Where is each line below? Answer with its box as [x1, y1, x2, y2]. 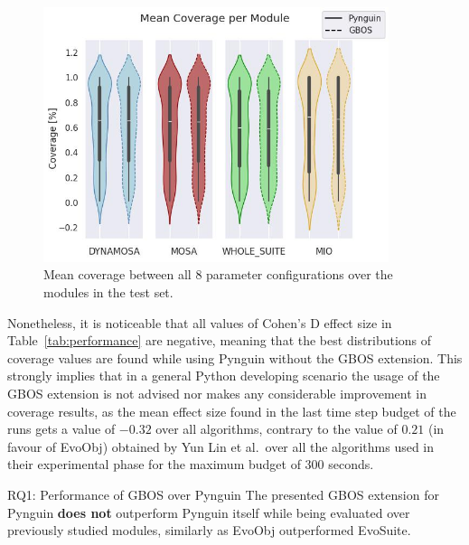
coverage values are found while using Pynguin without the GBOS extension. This [7, 348, 463, 367]
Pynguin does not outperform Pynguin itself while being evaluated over [7, 503, 410, 522]
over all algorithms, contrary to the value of [155, 419, 398, 438]
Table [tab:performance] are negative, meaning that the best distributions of [7, 331, 432, 350]
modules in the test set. [43, 283, 174, 302]
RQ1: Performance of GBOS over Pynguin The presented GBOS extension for [7, 484, 439, 503]
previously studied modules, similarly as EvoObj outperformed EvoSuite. [7, 521, 411, 540]
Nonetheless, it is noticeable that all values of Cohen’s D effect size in [7, 313, 392, 332]
